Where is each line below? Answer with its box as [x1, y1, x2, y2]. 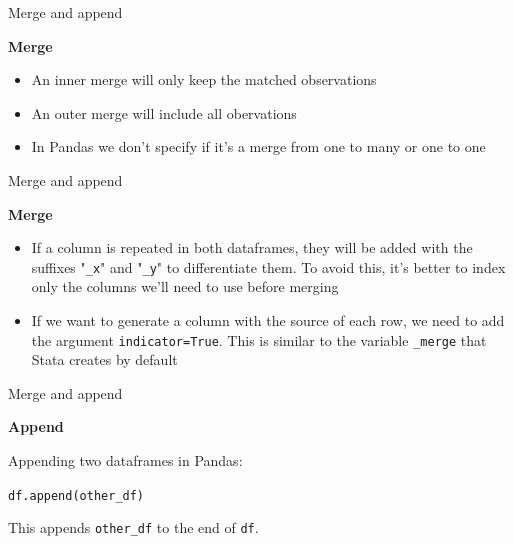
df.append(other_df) [8, 488, 145, 503]
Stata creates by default [31, 349, 178, 370]
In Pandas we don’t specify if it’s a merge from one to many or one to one [31, 136, 486, 157]
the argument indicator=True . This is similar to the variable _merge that [31, 329, 487, 350]
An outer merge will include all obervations [31, 102, 297, 123]
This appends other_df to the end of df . [8, 517, 259, 538]
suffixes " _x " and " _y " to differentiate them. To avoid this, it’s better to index [31, 256, 506, 277]
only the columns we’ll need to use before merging [31, 276, 339, 297]
